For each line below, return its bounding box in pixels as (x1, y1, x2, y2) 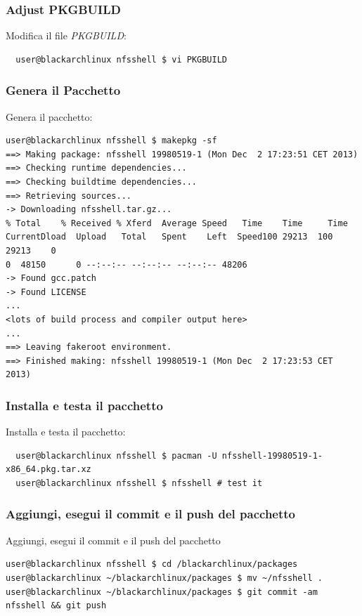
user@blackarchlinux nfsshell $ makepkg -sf (6, 136, 217, 146)
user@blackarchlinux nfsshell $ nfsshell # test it (15, 478, 263, 488)
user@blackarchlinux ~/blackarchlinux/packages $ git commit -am (6, 586, 318, 597)
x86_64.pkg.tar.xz (6, 464, 91, 475)
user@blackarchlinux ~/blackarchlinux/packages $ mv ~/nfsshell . (6, 572, 323, 583)
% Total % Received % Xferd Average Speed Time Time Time (6, 218, 348, 228)
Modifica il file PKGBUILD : (6, 28, 127, 43)
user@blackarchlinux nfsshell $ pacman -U (15, 450, 217, 461)
